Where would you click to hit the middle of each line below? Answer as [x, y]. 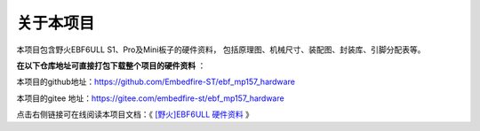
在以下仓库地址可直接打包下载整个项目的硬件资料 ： [111, 65]
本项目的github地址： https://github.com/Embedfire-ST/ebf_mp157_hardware [156, 82]
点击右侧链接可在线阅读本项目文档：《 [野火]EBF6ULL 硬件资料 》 [135, 114]
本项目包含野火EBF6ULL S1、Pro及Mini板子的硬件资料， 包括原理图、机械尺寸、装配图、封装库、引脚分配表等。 [221, 50]
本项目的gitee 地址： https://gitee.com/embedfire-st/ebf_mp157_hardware [150, 98]
